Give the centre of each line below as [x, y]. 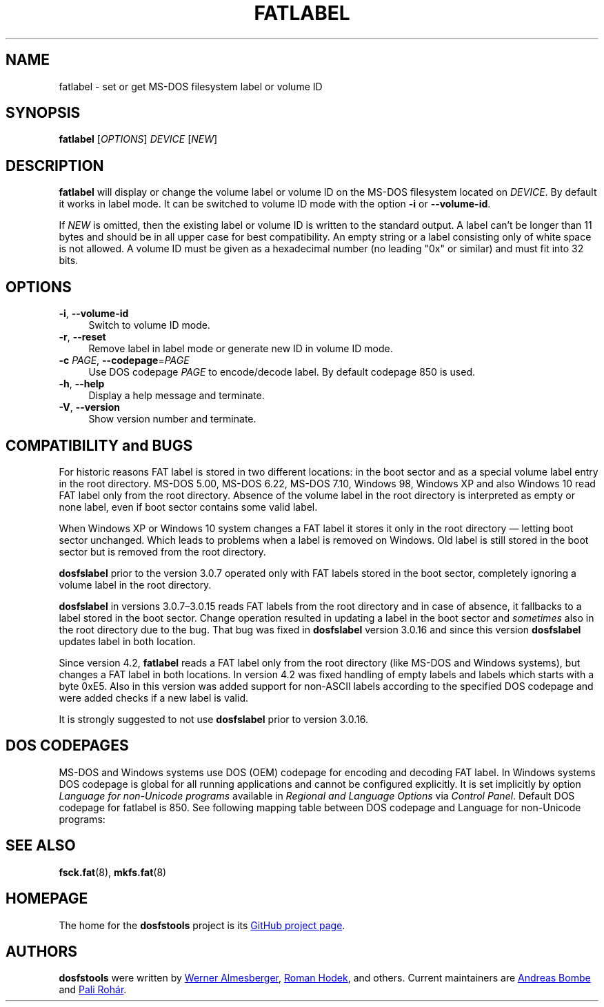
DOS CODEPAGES [67, 746]
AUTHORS [42, 951]
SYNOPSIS [43, 113]
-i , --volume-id [94, 314]
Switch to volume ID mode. [149, 325]
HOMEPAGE [47, 899]
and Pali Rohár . [93, 990]
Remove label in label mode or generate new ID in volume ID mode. [241, 349]
